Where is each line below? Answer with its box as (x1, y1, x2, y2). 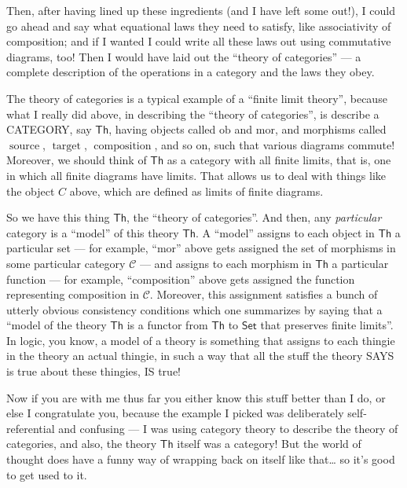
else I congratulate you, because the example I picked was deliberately (6, 405, 344, 421)
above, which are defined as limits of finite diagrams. (69, 182, 324, 199)
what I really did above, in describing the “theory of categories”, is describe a (6, 105, 379, 122)
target (52, 140, 82, 152)
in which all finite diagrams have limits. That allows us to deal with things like (6, 167, 387, 183)
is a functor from (126, 317, 208, 333)
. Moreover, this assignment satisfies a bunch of (149, 286, 378, 303)
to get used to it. (6, 466, 87, 482)
